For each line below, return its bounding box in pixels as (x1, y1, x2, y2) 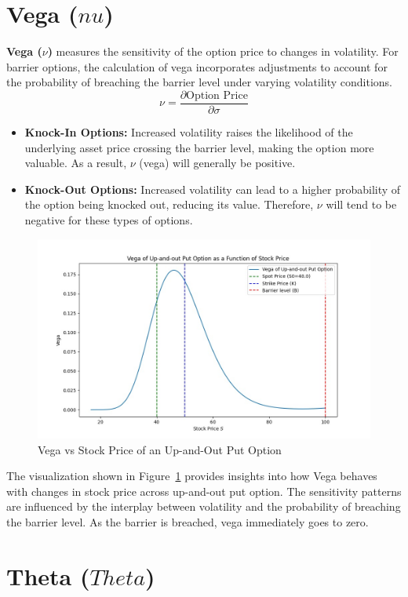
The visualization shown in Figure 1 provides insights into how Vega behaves (6, 468, 377, 484)
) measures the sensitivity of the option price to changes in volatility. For (47, 43, 399, 60)
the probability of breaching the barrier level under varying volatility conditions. (6, 74, 392, 90)
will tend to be (326, 196, 397, 213)
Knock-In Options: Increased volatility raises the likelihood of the (24, 123, 353, 140)
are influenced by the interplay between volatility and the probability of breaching (6, 498, 401, 515)
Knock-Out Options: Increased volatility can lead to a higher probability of (24, 180, 401, 197)
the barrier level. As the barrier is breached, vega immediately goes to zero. (6, 513, 369, 530)
